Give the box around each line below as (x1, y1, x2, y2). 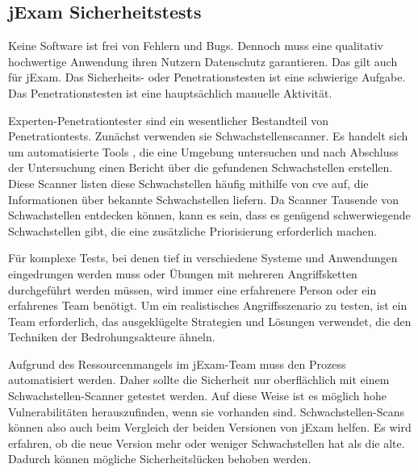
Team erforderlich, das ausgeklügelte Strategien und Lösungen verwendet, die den (8, 312, 412, 329)
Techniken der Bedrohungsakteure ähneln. (8, 328, 215, 345)
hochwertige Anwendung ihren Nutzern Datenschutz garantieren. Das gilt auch (8, 52, 398, 69)
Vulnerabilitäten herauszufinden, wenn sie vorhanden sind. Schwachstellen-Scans (8, 403, 404, 420)
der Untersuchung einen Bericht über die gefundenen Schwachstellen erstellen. (8, 159, 393, 176)
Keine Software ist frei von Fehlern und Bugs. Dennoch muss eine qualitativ (8, 37, 383, 54)
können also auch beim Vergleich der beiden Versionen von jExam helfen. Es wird (8, 419, 412, 436)
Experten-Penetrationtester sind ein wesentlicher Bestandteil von (8, 111, 328, 128)
